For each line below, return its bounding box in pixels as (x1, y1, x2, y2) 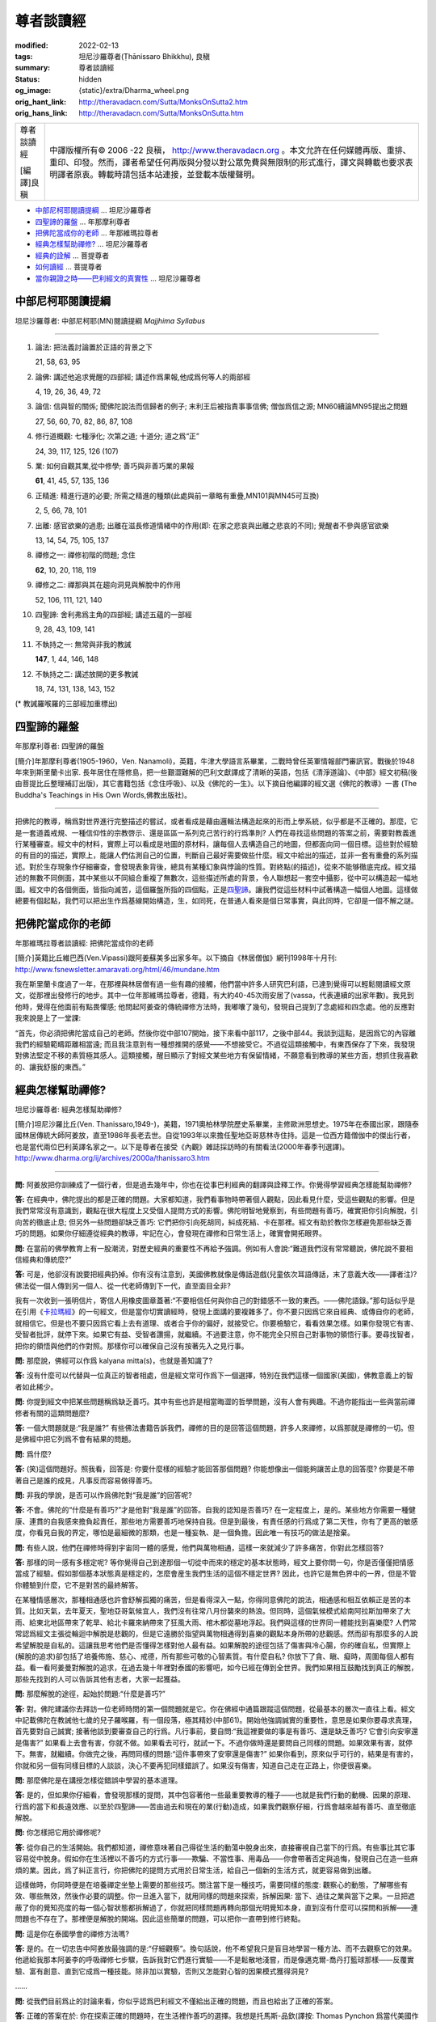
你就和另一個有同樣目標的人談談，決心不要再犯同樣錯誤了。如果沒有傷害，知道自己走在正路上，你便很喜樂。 (15, 1760, 375, 1770)
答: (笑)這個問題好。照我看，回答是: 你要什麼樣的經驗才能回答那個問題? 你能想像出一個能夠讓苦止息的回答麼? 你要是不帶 (15, 1464, 415, 1474)
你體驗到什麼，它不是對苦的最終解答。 (15, 1580, 143, 1589)
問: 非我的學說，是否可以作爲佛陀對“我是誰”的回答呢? (15, 1490, 193, 1500)
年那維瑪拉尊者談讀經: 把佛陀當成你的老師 (15, 938, 153, 948)
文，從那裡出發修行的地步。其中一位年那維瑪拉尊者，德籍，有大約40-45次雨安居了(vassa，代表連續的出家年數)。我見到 (15, 991, 415, 1000)
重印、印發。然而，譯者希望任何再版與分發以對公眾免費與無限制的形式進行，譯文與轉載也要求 (49, 157, 405, 168)
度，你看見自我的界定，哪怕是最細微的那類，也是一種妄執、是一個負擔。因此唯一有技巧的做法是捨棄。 (15, 1528, 354, 1538)
